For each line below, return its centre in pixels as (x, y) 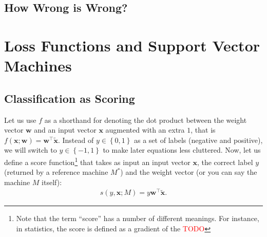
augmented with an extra (145, 130)
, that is (203, 130)
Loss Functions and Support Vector (132, 45)
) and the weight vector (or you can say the (189, 172)
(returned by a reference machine (56, 172)
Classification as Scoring (70, 98)
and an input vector (65, 130)
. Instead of (76, 140)
